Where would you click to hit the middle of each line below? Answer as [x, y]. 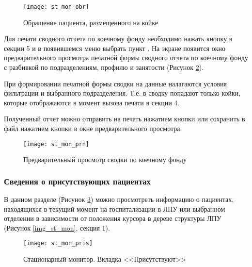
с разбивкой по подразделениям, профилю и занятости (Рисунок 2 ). [104, 67]
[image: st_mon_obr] [56, 7]
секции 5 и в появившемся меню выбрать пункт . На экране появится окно [115, 48]
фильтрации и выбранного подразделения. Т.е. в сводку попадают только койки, [122, 93]
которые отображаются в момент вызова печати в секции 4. [92, 102]
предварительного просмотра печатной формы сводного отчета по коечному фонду [126, 58]
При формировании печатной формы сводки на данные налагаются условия [116, 83]
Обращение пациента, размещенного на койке [91, 22]
